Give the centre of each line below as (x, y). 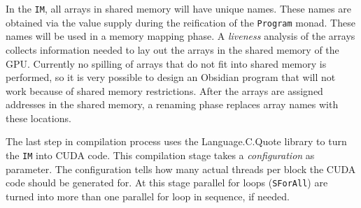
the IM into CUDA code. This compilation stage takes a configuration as (160, 155)
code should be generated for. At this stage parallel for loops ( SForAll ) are (167, 183)
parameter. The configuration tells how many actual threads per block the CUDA (181, 169)
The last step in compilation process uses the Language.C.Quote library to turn (176, 141)
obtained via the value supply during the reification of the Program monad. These (180, 22)
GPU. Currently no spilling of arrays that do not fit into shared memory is (166, 63)
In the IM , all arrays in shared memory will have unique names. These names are (178, 8)
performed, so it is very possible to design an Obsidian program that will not (171, 77)
